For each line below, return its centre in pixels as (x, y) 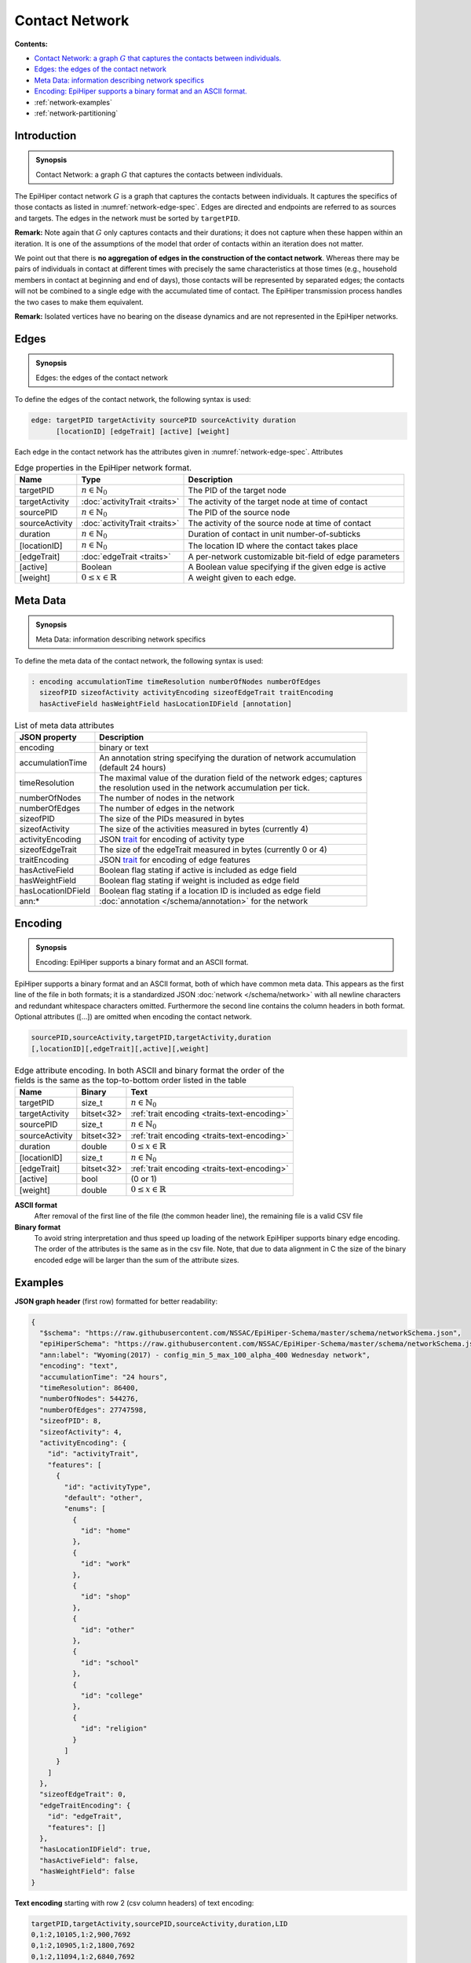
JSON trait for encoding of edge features (175, 860)
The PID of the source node (239, 512)
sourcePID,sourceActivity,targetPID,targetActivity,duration (151, 1038)
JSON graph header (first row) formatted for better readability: (116, 1301)
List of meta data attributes (64, 725)
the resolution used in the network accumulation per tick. (204, 788)
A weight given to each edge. (242, 578)
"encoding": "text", (79, 1366)
